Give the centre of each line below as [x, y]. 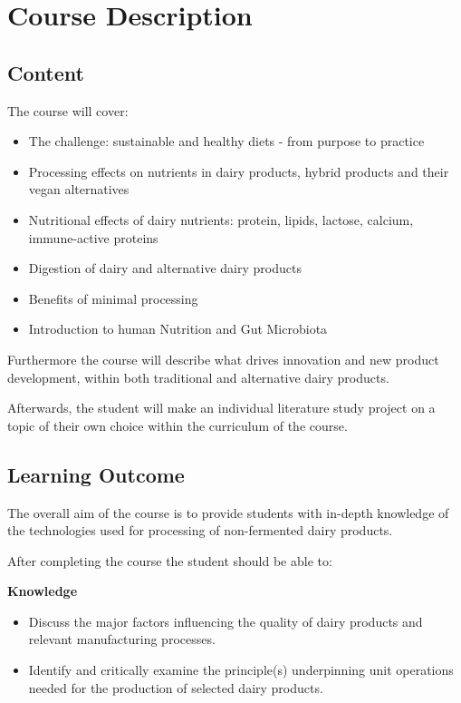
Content [46, 72]
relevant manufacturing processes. [122, 639]
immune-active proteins [93, 237]
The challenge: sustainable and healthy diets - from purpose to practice [226, 141]
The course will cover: [68, 110]
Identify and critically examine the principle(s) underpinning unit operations [241, 670]
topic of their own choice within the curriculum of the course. [178, 425]
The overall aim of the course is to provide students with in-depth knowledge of [228, 512]
